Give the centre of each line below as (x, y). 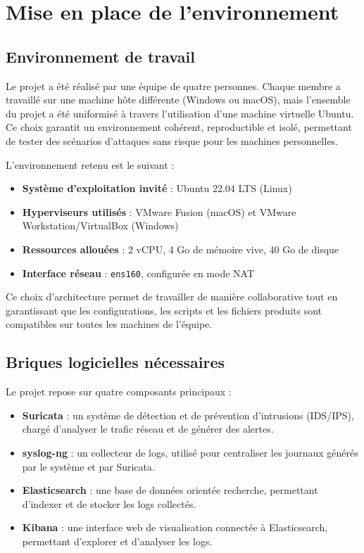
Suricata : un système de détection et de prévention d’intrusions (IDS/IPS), (188, 415)
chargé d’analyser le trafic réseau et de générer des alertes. (148, 429)
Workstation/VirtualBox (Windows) (100, 225)
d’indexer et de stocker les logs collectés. (109, 503)
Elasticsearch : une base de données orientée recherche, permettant (170, 490)
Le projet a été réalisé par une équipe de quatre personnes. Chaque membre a (173, 85)
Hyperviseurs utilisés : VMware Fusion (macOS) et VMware (159, 211)
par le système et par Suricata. (88, 466)
